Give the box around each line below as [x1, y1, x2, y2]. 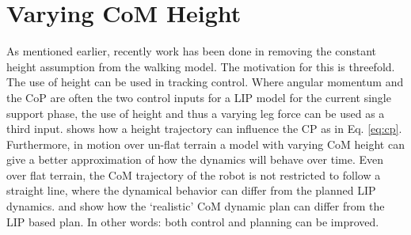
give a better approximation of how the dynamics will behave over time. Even [6, 151, 383, 168]
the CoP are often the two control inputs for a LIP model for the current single [6, 89, 391, 105]
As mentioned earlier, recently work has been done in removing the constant [6, 43, 377, 59]
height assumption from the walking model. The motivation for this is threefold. [6, 58, 395, 74]
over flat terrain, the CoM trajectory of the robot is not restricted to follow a [6, 166, 381, 183]
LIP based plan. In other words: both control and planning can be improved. [6, 213, 379, 229]
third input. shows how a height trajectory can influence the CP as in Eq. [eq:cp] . [6, 120, 402, 137]
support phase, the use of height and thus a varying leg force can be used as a [6, 104, 385, 121]
